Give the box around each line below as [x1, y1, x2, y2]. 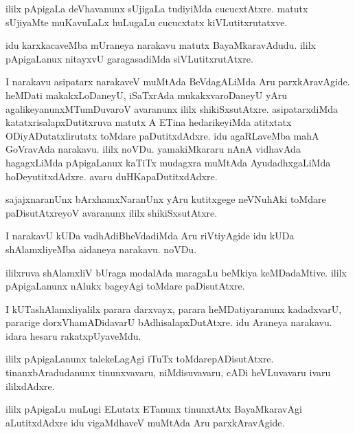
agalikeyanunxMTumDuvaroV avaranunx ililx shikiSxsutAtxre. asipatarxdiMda [5, 101, 339, 116]
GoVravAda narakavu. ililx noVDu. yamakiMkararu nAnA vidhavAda [5, 142, 301, 156]
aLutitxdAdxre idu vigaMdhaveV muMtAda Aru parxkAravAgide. [5, 415, 285, 429]
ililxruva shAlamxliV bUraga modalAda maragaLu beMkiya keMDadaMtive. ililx [5, 265, 347, 279]
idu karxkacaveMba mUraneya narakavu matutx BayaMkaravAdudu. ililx [5, 38, 316, 52]
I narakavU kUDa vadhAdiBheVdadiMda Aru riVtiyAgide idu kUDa [5, 228, 295, 243]
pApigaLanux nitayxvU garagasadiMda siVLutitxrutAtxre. [5, 51, 253, 65]
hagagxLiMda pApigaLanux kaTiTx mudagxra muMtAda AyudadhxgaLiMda [5, 155, 331, 169]
